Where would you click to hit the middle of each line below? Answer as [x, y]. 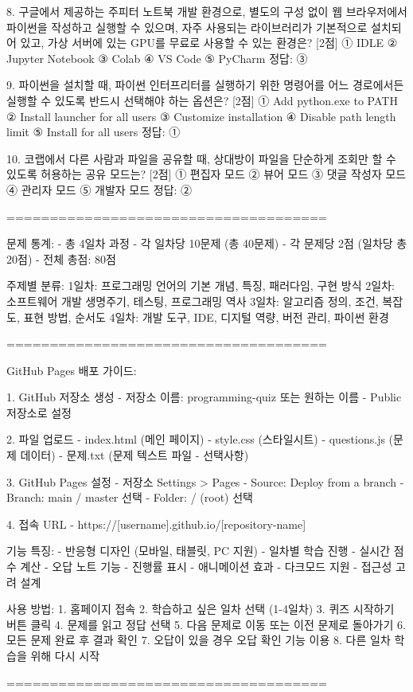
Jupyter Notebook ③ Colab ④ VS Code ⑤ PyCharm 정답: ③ [157, 58]
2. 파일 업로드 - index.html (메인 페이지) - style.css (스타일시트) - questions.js [196, 439]
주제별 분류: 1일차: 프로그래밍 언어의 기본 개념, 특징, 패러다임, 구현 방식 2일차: [201, 285]
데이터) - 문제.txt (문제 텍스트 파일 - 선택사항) [134, 455]
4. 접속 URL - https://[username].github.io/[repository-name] [156, 524]
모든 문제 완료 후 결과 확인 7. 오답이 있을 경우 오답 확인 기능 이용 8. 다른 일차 [199, 640]
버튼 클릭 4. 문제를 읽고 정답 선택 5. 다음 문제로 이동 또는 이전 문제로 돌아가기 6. [206, 624]
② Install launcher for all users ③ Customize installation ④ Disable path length [201, 116]
